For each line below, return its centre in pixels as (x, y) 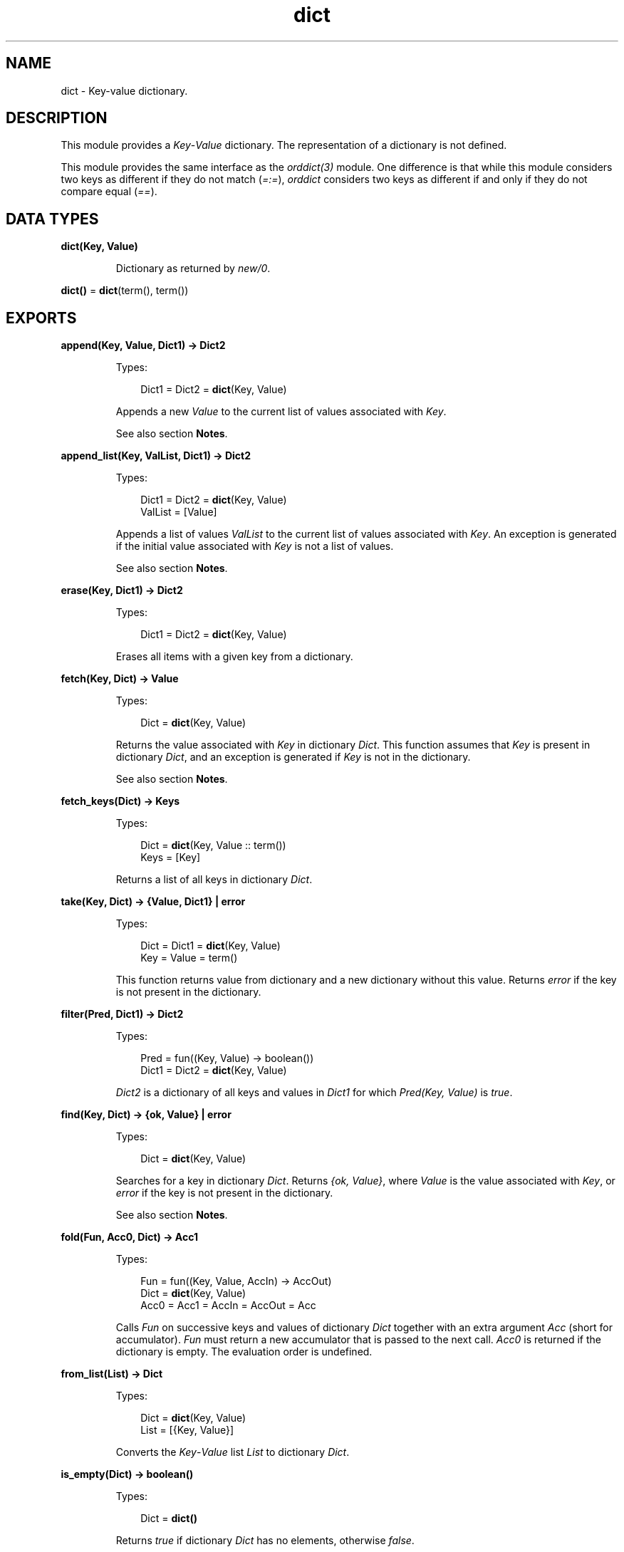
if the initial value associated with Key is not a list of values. (255, 546)
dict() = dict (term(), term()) (125, 291)
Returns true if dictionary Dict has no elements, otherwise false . (265, 1541)
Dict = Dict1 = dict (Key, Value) (210, 946)
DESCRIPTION (57, 118)
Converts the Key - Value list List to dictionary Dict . (233, 1452)
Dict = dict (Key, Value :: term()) (213, 845)
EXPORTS (41, 318)
